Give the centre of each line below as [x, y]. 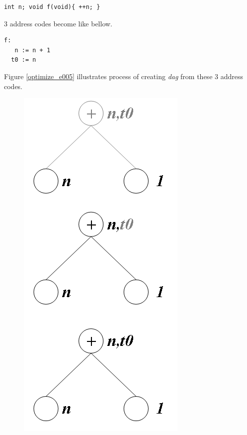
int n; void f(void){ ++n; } [52, 7]
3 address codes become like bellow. [58, 23]
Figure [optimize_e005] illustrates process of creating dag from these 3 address [123, 76]
